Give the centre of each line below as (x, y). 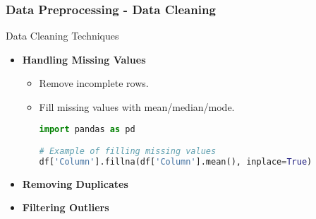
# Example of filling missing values (128, 152)
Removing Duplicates (75, 183)
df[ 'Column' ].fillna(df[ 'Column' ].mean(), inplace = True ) (176, 162)
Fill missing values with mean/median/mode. (137, 107)
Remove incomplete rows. (94, 83)
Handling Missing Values (84, 59)
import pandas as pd (87, 129)
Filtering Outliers (66, 207)
